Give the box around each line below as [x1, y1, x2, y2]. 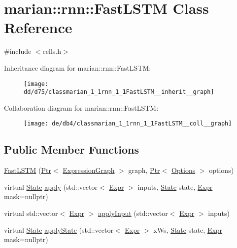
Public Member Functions [4, 142, 139, 157]
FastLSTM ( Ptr [4, 165, 51, 175]
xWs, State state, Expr [153, 224, 223, 235]
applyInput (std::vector [98, 208, 168, 218]
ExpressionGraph [63, 165, 115, 175]
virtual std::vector [4, 208, 58, 218]
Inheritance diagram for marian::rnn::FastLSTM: [4, 62, 151, 73]
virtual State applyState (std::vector [4, 224, 113, 235]
